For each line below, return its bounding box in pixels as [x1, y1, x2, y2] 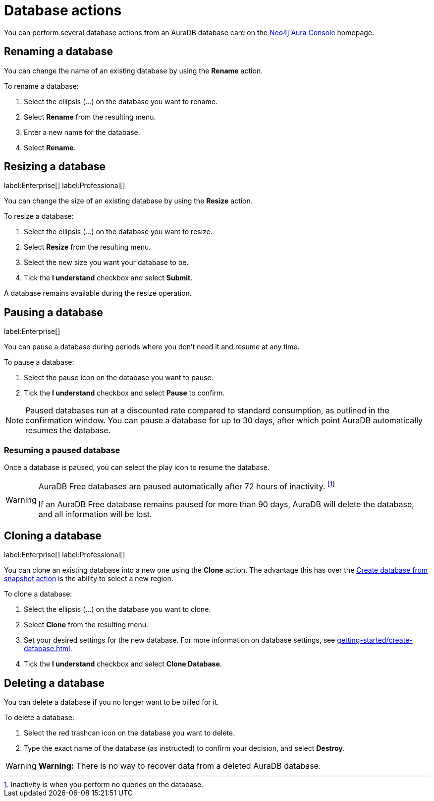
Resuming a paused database [4, 445, 120, 455]
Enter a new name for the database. [24, 128, 140, 136]
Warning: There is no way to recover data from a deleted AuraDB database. [38, 761, 321, 771]
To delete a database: [4, 713, 75, 722]
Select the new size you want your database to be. [24, 258, 189, 267]
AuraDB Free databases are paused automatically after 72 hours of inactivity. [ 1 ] [38, 480, 335, 492]
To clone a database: [4, 590, 72, 599]
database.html [24, 644, 70, 653]
